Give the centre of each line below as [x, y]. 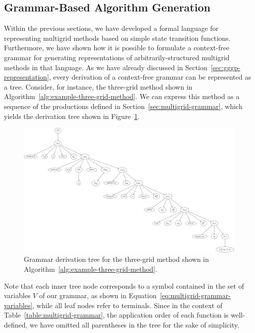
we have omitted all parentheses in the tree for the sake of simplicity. [135, 324]
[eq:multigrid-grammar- [195, 295]
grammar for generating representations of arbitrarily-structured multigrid [117, 57]
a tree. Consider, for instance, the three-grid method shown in [98, 86]
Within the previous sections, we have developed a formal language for [111, 28]
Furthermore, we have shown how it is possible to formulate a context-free [117, 48]
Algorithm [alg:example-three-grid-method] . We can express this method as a [122, 96]
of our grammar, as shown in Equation [98, 295]
